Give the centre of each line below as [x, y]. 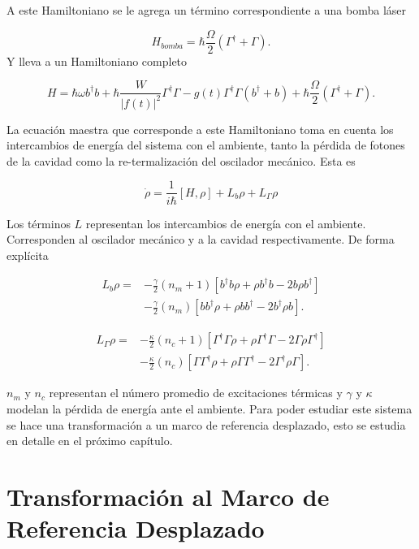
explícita [28, 255]
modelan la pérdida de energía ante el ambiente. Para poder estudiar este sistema [209, 409]
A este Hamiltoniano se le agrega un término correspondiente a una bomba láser [207, 10]
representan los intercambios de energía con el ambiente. [226, 223]
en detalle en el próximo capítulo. [90, 441]
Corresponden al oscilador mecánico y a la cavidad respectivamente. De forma [201, 239]
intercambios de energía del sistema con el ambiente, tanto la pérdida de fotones [206, 145]
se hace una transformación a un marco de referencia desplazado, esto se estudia [206, 424]
